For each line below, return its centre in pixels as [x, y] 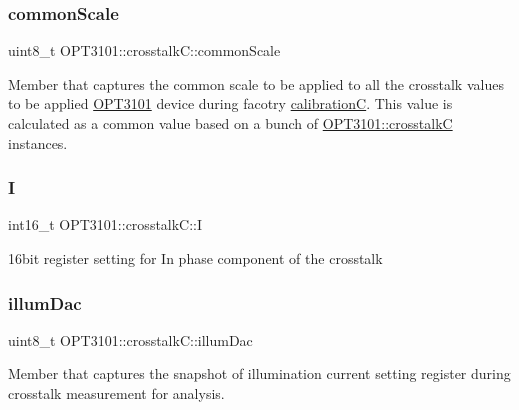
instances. [38, 142]
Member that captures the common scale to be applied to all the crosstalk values [256, 83]
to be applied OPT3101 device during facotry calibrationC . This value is [230, 103]
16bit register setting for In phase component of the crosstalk [195, 258]
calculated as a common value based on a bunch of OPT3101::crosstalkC [230, 123]
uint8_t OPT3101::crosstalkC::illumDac [130, 339]
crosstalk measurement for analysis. [116, 393]
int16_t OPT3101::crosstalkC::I [105, 224]
